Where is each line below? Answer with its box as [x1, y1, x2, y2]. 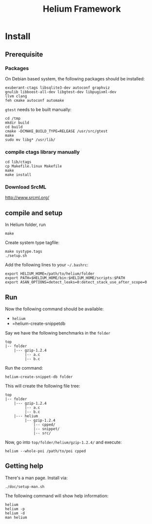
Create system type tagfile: [5, 240, 60, 245]
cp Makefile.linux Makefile [5, 164, 62, 169]
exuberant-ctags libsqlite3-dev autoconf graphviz [5, 85, 110, 90]
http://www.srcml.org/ [5, 195, 50, 201]
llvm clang [5, 94, 27, 98]
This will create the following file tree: [5, 383, 80, 389]
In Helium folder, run [5, 222, 46, 227]
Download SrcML [5, 184, 47, 190]
